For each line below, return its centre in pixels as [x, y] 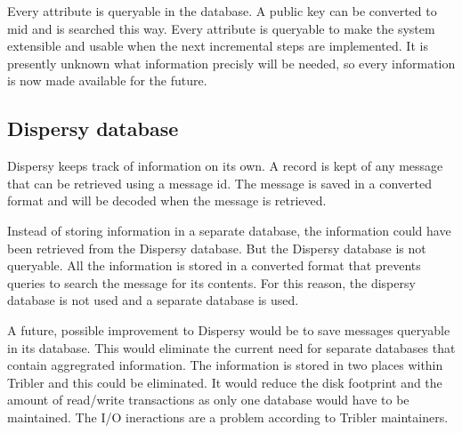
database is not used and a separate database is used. [153, 300]
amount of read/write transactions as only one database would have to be [208, 400]
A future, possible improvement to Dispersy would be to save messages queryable [229, 329]
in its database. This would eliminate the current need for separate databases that [231, 347]
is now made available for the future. [107, 80]
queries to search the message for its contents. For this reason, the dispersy [211, 282]
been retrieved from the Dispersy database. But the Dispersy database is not [217, 248]
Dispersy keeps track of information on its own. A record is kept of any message [225, 166]
